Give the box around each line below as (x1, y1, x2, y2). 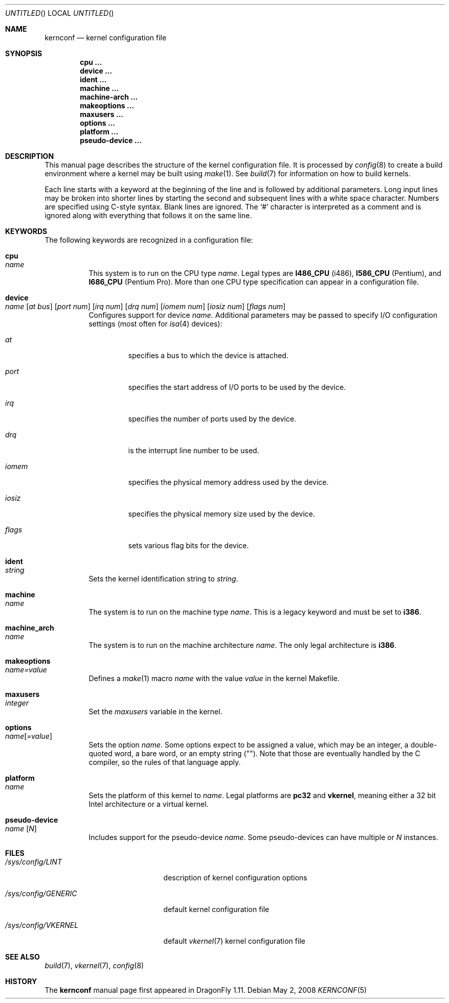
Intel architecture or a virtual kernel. (88, 800, 209, 808)
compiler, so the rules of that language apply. (88, 758, 241, 766)
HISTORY (5, 977, 37, 986)
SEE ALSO (5, 952, 40, 961)
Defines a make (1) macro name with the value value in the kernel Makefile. (88, 674, 340, 683)
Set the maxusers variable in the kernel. (88, 707, 222, 716)
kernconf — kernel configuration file (44, 33, 167, 42)
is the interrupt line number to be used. (128, 446, 259, 455)
